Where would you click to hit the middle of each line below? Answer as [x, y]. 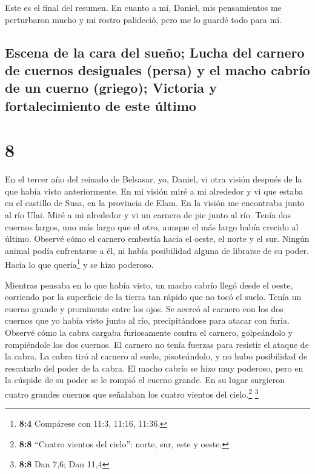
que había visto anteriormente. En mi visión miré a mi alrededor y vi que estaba [154, 191]
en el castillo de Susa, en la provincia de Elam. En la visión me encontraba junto [155, 203]
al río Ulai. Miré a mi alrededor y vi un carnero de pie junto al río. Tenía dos [148, 215]
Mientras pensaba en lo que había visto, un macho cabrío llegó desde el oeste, [149, 285]
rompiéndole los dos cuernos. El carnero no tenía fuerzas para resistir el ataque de [157, 344]
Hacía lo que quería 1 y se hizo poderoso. [79, 264]
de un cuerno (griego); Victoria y [111, 88]
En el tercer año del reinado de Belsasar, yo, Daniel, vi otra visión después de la [154, 179]
